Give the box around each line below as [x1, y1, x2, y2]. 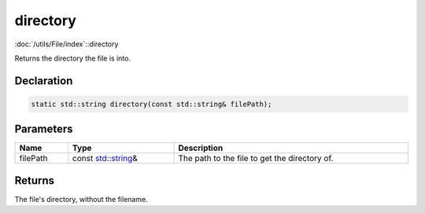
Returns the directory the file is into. [14, 53, 131, 63]
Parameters [14, 123, 73, 136]
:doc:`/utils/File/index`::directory [14, 39, 119, 49]
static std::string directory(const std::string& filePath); [31, 99, 272, 108]
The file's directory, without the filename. [14, 194, 149, 204]
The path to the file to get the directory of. [178, 153, 334, 164]
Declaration [14, 74, 73, 87]
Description [178, 142, 224, 153]
